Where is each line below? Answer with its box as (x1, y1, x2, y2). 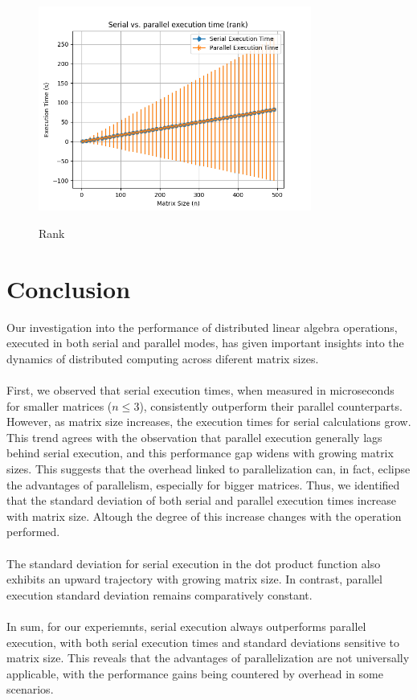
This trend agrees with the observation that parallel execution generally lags (6, 428, 382, 445)
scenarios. (6, 681, 54, 698)
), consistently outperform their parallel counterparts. (139, 397, 403, 414)
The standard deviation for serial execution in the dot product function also (6, 555, 381, 571)
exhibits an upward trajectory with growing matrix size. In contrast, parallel (6, 571, 382, 587)
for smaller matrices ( (6, 397, 112, 414)
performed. (6, 523, 60, 540)
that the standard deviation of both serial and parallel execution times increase (6, 492, 397, 509)
